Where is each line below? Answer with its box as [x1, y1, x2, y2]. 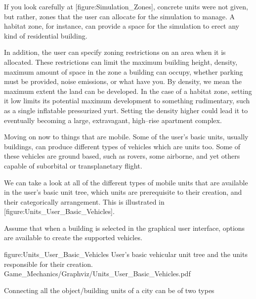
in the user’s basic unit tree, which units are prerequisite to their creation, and [4, 187, 242, 197]
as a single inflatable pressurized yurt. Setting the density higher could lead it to [4, 105, 248, 115]
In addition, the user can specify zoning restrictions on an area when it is [4, 47, 226, 57]
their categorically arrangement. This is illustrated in [4, 196, 165, 207]
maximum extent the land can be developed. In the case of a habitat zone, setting [4, 85, 252, 96]
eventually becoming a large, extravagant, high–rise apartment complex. [4, 115, 222, 125]
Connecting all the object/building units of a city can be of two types [4, 285, 214, 295]
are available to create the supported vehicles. [4, 232, 142, 243]
